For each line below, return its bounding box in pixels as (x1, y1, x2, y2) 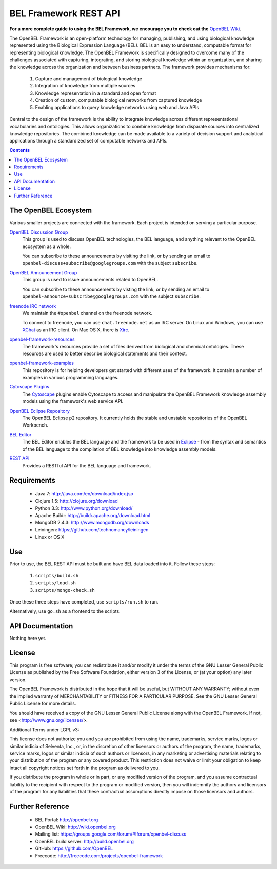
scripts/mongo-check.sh (35, 587, 95, 593)
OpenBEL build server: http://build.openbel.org (35, 838, 134, 844)
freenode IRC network (9, 303, 56, 309)
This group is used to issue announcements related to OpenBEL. (22, 277, 159, 283)
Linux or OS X (35, 534, 65, 540)
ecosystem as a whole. (22, 243, 71, 250)
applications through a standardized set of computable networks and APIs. (9, 138, 168, 144)
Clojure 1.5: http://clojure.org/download (35, 498, 118, 504)
